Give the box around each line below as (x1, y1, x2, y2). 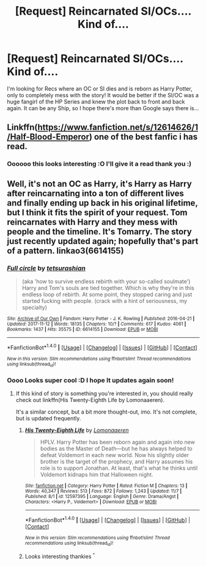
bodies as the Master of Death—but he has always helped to (40, 445, 193, 452)
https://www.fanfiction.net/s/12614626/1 (37, 122, 198, 133)
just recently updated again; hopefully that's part (7, 236, 199, 246)
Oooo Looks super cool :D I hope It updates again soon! (7, 376, 174, 384)
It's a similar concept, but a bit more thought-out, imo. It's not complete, (15, 408, 197, 415)
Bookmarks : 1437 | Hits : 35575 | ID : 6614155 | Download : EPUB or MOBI (7, 326, 158, 332)
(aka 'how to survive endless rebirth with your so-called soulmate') (21, 277, 191, 285)
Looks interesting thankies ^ (24, 552, 95, 560)
